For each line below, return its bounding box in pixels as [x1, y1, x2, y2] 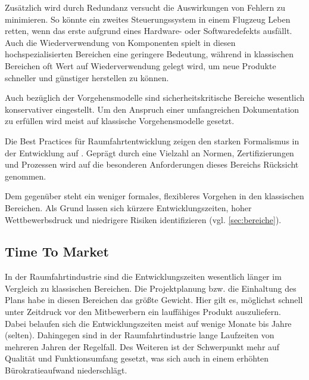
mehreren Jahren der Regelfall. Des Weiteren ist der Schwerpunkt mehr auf [5, 340, 280, 353]
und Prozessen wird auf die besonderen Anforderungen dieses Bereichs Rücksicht [5, 158, 299, 171]
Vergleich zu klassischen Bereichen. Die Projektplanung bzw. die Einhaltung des [5, 282, 296, 294]
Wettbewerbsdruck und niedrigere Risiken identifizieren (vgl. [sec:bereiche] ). [5, 213, 282, 225]
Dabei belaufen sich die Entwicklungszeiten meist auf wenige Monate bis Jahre [5, 317, 292, 329]
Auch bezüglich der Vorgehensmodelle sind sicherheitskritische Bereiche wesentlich [5, 91, 305, 104]
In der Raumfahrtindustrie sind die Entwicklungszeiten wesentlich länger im [5, 270, 282, 283]
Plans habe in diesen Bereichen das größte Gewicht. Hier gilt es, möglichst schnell [5, 294, 303, 306]
